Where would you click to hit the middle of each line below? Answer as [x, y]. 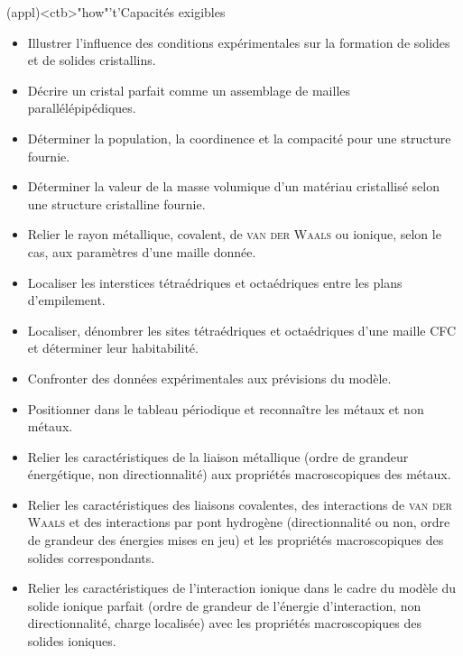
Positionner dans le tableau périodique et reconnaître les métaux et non [226, 408]
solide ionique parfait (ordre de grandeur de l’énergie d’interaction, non [224, 605]
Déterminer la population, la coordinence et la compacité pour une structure [239, 138]
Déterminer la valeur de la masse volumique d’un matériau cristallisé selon [233, 186]
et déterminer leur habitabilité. [113, 348]
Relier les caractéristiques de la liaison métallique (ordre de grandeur [218, 456]
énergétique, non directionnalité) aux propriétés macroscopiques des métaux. [239, 474]
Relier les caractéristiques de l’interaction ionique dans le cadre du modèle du [242, 588]
